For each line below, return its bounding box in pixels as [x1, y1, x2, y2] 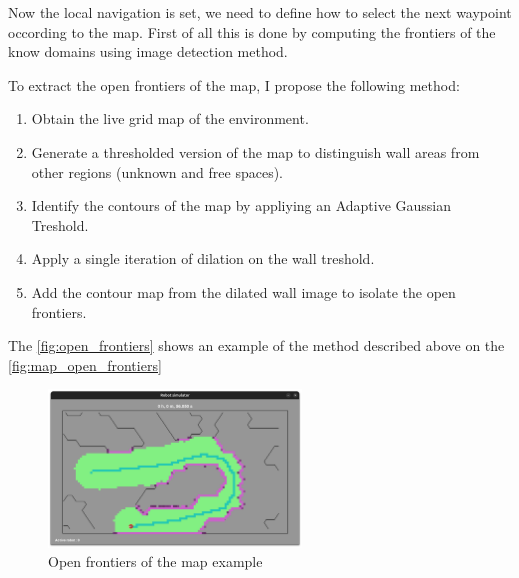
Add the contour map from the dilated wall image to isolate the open [31, 281, 456, 302]
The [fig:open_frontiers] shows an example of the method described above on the [8, 335, 505, 356]
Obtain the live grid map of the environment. [31, 108, 309, 129]
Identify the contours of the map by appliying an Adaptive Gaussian [31, 195, 452, 216]
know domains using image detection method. [8, 41, 288, 62]
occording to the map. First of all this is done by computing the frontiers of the [8, 21, 496, 42]
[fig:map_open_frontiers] [8, 354, 162, 375]
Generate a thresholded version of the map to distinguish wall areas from [31, 141, 480, 162]
